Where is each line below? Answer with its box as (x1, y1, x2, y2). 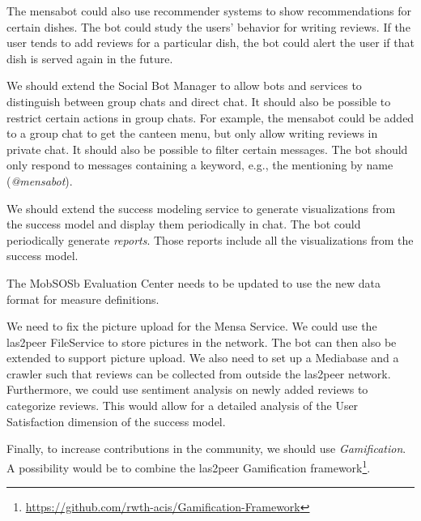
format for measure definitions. (6, 290, 159, 307)
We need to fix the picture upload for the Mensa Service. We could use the (6, 318, 377, 335)
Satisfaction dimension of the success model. (6, 412, 226, 429)
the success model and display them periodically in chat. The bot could (6, 216, 361, 233)
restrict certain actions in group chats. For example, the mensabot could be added (6, 109, 415, 126)
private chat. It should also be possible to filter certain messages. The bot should (6, 140, 408, 157)
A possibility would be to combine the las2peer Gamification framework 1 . (6, 456, 371, 476)
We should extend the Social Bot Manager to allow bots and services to (6, 77, 362, 94)
